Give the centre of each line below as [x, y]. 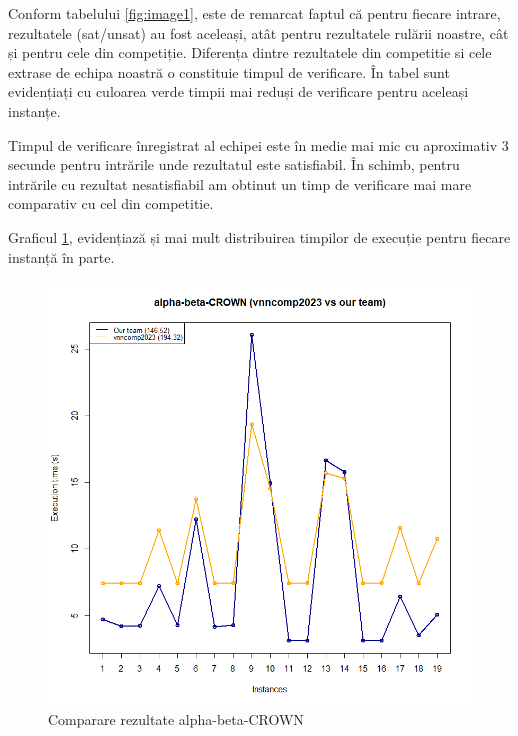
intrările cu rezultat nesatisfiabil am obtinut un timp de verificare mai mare [240, 183]
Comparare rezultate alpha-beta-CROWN [176, 718]
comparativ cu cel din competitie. [111, 203]
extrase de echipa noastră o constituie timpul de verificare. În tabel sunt [229, 71]
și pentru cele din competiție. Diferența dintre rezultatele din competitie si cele [250, 52]
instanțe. [34, 110]
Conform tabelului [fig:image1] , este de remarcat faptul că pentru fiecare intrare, [254, 13]
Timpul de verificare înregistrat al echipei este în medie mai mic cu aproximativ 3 [258, 144]
